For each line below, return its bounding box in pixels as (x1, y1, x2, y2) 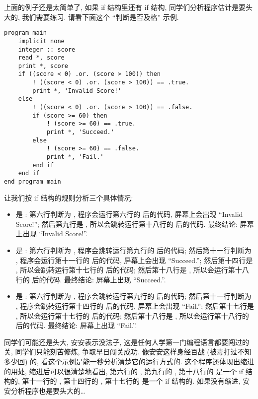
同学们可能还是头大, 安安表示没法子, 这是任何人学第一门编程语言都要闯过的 (4, 336, 250, 347)
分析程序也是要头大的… (10, 385, 86, 396)
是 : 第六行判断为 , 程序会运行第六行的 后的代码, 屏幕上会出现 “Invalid (15, 209, 243, 219)
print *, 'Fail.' (46, 153, 104, 161)
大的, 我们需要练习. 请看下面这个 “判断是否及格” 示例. (4, 11, 179, 22)
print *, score (18, 62, 68, 69)
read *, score (18, 54, 65, 62)
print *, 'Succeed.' (46, 129, 114, 136)
